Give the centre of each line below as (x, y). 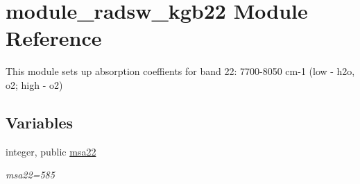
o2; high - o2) (34, 84)
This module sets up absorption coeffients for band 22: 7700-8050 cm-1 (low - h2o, (180, 71)
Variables (40, 122)
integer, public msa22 (51, 151)
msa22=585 (30, 175)
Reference (54, 38)
